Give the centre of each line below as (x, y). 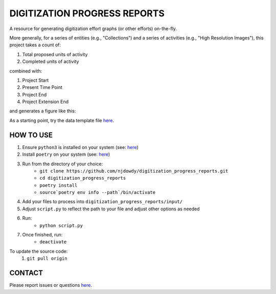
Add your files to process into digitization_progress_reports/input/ (102, 202)
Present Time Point (42, 87)
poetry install (59, 185)
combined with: (26, 71)
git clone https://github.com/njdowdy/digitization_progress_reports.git (134, 171)
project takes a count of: (35, 45)
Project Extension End (45, 102)
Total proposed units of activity (55, 54)
